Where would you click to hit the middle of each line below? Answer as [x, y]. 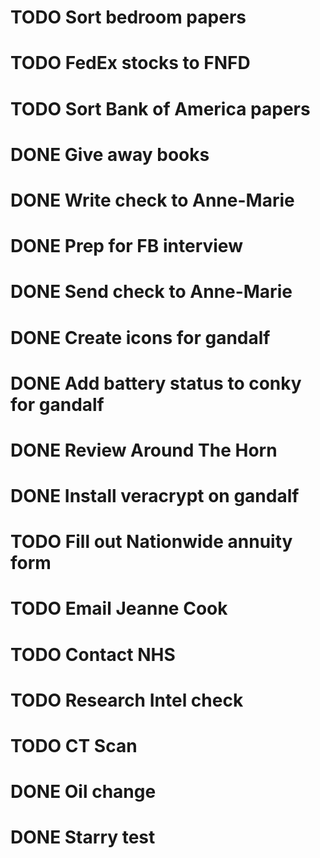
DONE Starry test [83, 837]
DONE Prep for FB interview [126, 246]
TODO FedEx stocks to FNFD [130, 63]
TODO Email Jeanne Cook [119, 608]
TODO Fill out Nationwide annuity [151, 542]
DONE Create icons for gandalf [140, 337]
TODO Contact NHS [93, 654]
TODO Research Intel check [127, 700]
